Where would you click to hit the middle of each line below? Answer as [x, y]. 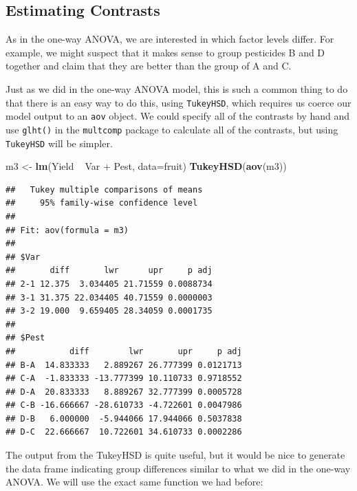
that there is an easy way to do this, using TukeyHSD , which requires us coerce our [178, 102]
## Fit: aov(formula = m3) [67, 230]
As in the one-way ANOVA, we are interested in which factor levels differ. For [170, 39]
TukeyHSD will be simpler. [59, 143]
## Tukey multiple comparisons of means [104, 189]
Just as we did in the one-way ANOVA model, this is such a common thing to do [177, 88]
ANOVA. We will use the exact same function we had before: [134, 482]
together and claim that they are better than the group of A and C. [149, 66]
